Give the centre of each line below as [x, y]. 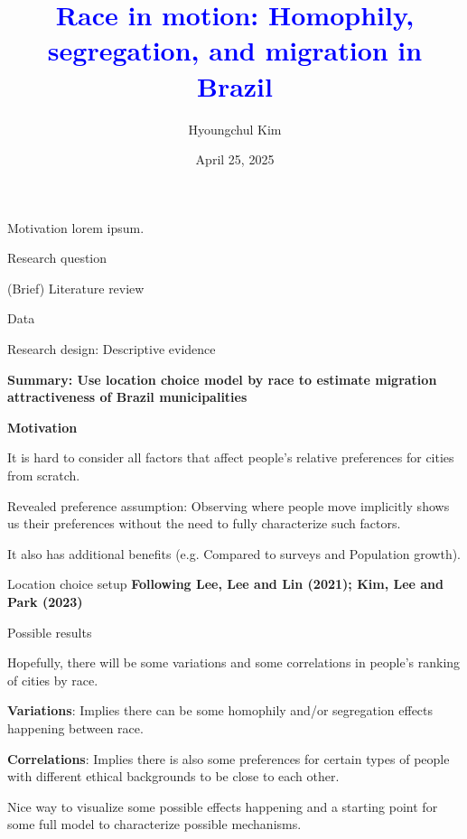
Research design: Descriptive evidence [112, 349]
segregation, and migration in [235, 50]
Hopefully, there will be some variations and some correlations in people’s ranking [234, 662]
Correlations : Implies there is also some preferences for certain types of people [229, 758]
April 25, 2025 [235, 159]
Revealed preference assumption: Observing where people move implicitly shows [229, 505]
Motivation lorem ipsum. [76, 227]
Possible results [50, 632]
